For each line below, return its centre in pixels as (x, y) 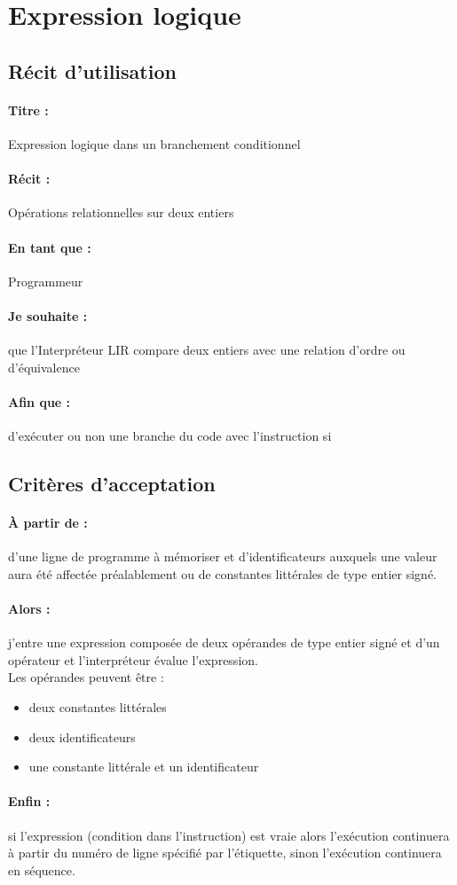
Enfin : (29, 801)
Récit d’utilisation (92, 70)
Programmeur (46, 281)
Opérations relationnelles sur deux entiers (121, 212)
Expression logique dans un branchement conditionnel (154, 143)
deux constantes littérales (98, 707)
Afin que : (39, 401)
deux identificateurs (82, 736)
